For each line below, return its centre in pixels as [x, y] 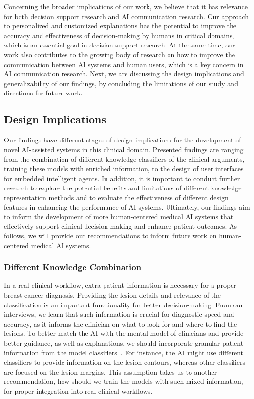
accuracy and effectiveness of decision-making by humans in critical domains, [119, 35]
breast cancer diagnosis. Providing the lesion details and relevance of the [113, 295]
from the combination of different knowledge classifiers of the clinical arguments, [124, 159]
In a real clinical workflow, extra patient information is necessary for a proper [120, 285]
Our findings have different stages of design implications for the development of [123, 140]
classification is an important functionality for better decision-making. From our [124, 304]
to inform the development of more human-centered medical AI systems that [119, 216]
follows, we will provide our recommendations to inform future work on [110, 236]
